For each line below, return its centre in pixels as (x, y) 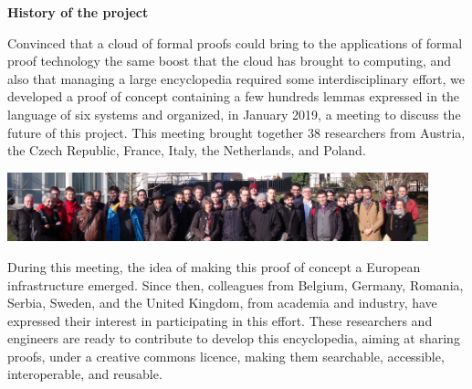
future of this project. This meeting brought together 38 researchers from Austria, (236, 132)
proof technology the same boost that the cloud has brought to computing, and (230, 61)
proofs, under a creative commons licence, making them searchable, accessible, (226, 356)
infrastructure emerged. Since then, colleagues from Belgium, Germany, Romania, (236, 284)
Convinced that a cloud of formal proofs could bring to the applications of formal (235, 42)
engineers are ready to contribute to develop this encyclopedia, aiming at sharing (234, 338)
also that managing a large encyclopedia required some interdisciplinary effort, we (236, 78)
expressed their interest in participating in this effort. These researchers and (220, 320)
